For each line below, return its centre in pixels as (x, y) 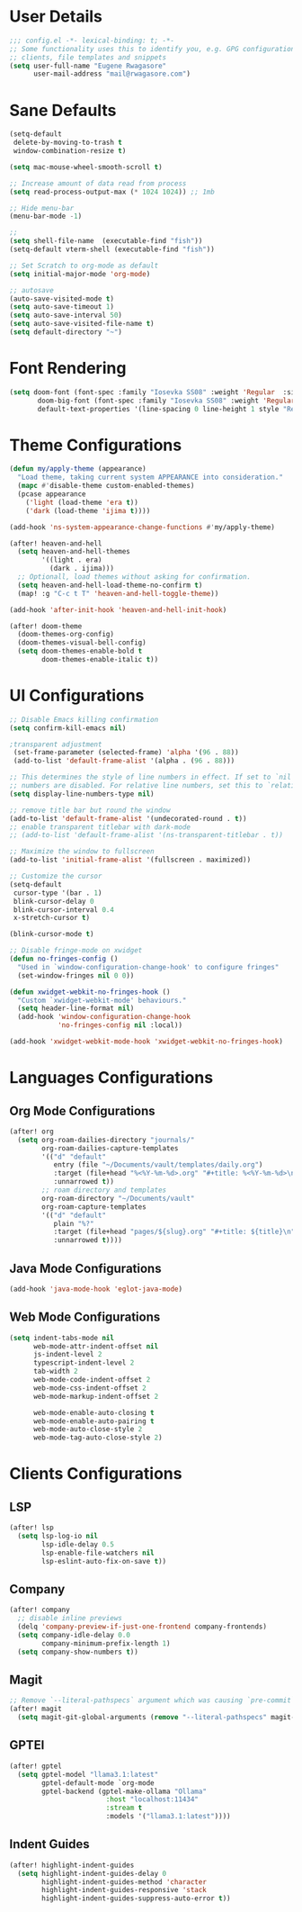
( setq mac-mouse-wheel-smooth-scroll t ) (86, 167)
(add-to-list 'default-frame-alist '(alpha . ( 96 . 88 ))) (124, 761)
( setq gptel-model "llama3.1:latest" (88, 1774)
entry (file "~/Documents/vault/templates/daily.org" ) (158, 1165)
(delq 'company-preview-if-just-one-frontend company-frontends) (142, 1627)
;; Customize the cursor (56, 876)
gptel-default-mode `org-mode (98, 1783)
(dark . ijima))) (82, 569)
